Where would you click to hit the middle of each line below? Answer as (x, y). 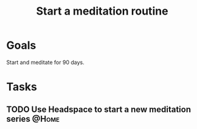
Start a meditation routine (102, 11)
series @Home (33, 119)
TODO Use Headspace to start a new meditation (99, 109)
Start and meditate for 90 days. (45, 62)
